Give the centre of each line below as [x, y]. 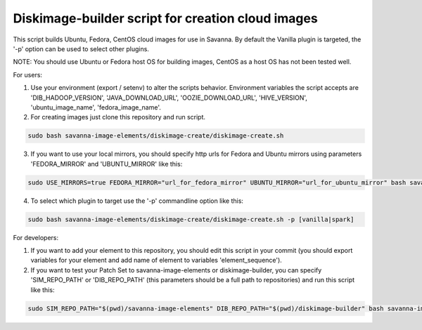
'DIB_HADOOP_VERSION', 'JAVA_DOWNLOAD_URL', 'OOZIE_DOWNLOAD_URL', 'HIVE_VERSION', [169, 98]
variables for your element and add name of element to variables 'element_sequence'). [156, 260]
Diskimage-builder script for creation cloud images [165, 18]
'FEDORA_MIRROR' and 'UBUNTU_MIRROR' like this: [107, 164]
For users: [27, 74]
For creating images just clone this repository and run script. [118, 117]
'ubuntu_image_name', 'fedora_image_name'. [96, 107]
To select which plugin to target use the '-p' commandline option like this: [137, 201]
